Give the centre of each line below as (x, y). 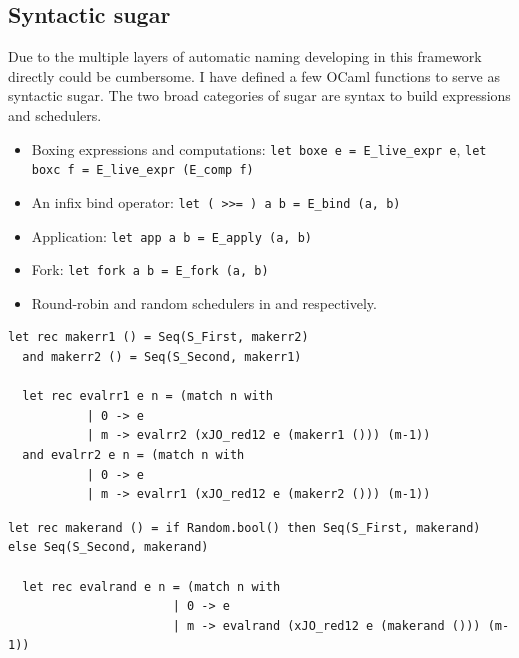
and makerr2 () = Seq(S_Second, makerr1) (162, 357)
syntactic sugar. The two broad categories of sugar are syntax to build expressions (259, 95)
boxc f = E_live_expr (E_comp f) (142, 170)
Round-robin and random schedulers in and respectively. (204, 302)
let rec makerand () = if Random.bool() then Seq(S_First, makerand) (244, 527)
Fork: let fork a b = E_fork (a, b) (150, 269)
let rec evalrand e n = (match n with (151, 586)
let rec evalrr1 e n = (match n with (147, 396)
